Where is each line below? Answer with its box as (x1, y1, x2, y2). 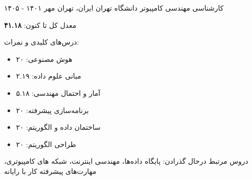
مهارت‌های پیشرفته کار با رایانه (4, 165, 97, 176)
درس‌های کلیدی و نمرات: (4, 37, 79, 47)
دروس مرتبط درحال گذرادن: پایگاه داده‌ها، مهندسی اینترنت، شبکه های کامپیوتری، (4, 156, 248, 166)
